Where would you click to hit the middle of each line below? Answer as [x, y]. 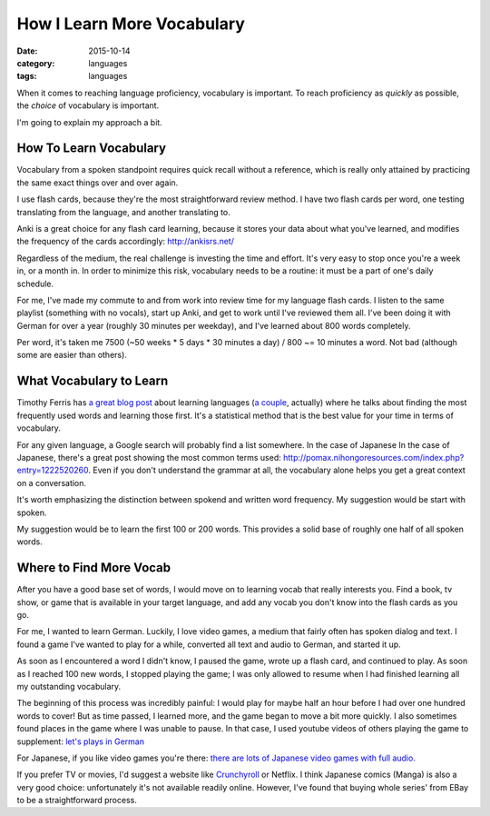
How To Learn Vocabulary [92, 149]
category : [36, 63]
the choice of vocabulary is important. [88, 105]
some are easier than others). [72, 355]
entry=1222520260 [53, 470]
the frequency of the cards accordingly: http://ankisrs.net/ [126, 242]
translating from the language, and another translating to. [123, 212]
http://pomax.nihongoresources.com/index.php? [373, 457]
